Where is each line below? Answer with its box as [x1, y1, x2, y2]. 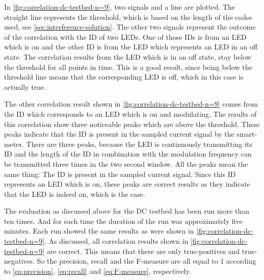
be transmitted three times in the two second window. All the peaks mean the [4, 158, 248, 169]
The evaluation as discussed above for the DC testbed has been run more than [4, 206, 250, 216]
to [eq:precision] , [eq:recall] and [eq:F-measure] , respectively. [4, 265, 191, 276]
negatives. [4, 256, 35, 266]
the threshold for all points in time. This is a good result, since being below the [4, 61, 252, 72]
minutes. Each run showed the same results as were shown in [4, 225, 194, 236]
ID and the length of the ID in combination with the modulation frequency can [4, 148, 252, 159]
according [226, 256, 256, 266]
